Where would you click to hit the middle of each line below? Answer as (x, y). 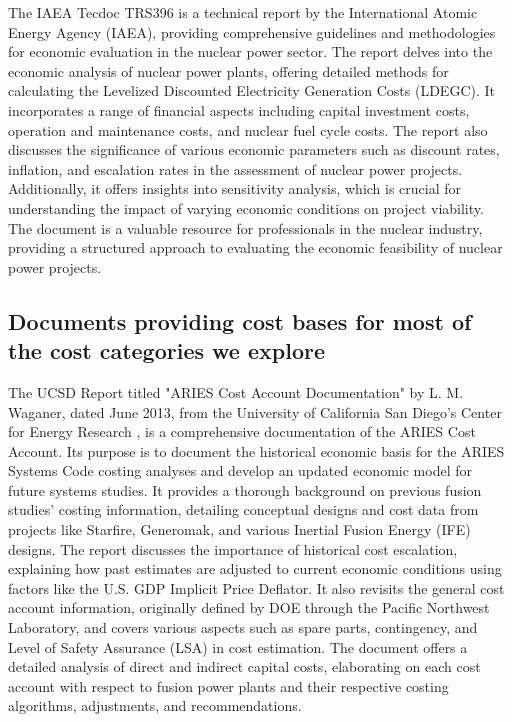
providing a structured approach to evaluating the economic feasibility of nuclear (255, 247)
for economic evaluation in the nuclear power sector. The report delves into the (250, 51)
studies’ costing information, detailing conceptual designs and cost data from (243, 509)
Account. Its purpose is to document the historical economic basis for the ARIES (256, 450)
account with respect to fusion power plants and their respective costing (228, 685)
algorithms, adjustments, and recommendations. (155, 705)
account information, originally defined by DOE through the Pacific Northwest (249, 607)
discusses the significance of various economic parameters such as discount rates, (254, 149)
